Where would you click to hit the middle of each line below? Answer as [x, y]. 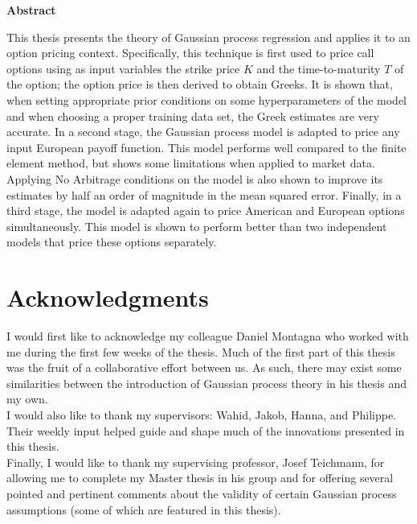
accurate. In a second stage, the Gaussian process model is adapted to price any [203, 132]
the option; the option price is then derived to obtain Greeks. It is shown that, [200, 84]
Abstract [31, 10]
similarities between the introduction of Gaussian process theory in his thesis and [206, 383]
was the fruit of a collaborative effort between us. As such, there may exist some [204, 367]
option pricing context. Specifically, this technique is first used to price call [190, 53]
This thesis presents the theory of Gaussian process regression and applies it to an [208, 37]
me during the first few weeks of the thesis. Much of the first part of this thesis [201, 351]
